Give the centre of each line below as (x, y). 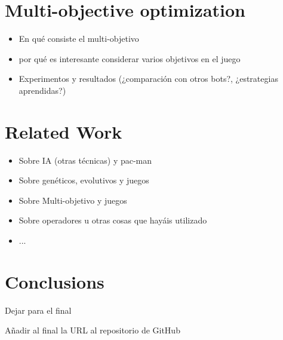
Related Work (64, 131)
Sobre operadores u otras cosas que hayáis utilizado (113, 220)
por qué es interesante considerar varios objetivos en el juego (130, 58)
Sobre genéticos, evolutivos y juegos (84, 180)
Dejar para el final (38, 310)
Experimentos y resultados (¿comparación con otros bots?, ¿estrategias (148, 79)
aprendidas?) (42, 90)
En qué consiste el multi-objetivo (79, 39)
